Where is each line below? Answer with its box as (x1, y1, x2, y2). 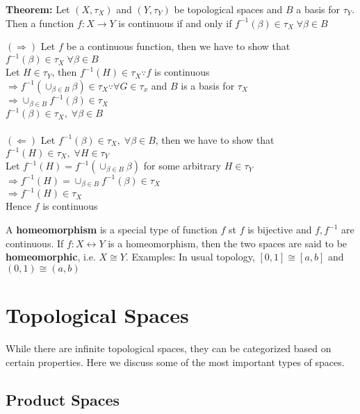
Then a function (6, 15, 74, 30)
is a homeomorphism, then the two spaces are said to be (108, 235, 347, 250)
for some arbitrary (143, 158, 222, 173)
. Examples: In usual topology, (125, 249, 255, 264)
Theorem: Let (6, 2, 70, 16)
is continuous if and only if (118, 15, 232, 30)
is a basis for (181, 78, 235, 92)
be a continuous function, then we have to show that (66, 39, 291, 53)
